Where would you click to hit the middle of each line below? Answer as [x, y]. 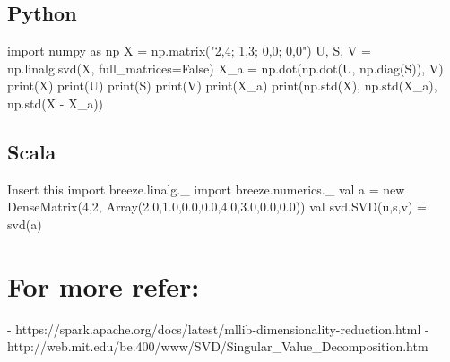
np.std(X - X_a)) [56, 103]
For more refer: [104, 285]
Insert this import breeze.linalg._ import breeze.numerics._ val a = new [206, 189]
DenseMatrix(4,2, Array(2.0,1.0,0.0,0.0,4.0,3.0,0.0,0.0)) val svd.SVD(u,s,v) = [217, 207]
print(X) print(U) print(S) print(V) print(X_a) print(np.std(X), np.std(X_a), [222, 86]
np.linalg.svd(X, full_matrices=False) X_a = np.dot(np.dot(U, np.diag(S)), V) [225, 68]
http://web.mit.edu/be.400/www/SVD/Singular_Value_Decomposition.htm [218, 346]
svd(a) [25, 224]
